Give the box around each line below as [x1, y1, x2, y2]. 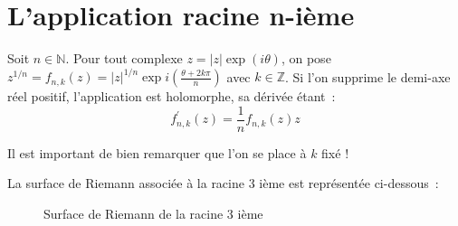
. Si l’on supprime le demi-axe [284, 67, 451, 86]
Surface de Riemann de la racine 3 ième [43, 204, 263, 223]
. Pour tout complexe [65, 49, 183, 68]
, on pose [281, 49, 331, 68]
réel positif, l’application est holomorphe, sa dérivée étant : [7, 87, 336, 106]
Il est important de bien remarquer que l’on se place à [7, 143, 307, 162]
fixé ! [321, 143, 349, 162]
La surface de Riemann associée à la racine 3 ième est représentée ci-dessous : [7, 174, 439, 193]
